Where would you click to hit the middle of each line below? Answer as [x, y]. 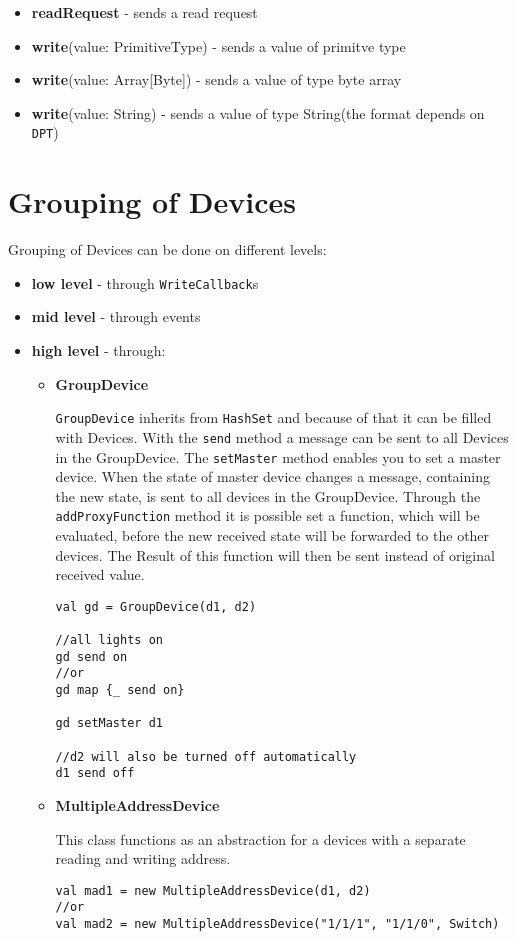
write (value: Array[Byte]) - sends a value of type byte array [216, 79]
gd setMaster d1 [109, 723]
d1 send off [95, 773]
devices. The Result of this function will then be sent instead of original [275, 554]
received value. [100, 574]
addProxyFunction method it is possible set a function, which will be [267, 515]
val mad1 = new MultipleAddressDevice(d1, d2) [213, 890]
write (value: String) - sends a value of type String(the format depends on [258, 112]
